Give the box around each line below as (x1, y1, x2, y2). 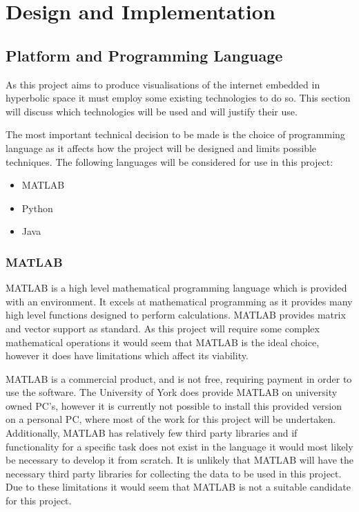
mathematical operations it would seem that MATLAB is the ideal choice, (6, 334, 320, 349)
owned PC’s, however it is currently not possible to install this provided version (6, 398, 342, 413)
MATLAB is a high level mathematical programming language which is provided (6, 281, 347, 295)
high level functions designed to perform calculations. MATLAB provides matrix (6, 307, 346, 322)
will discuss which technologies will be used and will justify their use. (6, 104, 298, 118)
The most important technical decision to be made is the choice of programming (6, 127, 345, 142)
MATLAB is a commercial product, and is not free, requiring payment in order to (6, 371, 352, 386)
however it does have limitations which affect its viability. (6, 348, 249, 363)
